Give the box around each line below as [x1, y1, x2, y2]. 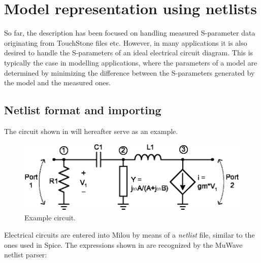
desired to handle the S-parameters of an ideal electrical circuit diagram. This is [4, 47, 253, 58]
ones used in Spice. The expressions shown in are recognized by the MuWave [4, 239, 243, 250]
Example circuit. [24, 212, 76, 223]
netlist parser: [4, 249, 47, 260]
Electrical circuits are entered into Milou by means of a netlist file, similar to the [4, 229, 255, 240]
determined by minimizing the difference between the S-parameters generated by [4, 67, 255, 78]
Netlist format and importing [4, 102, 161, 118]
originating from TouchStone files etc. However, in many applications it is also [4, 37, 247, 48]
